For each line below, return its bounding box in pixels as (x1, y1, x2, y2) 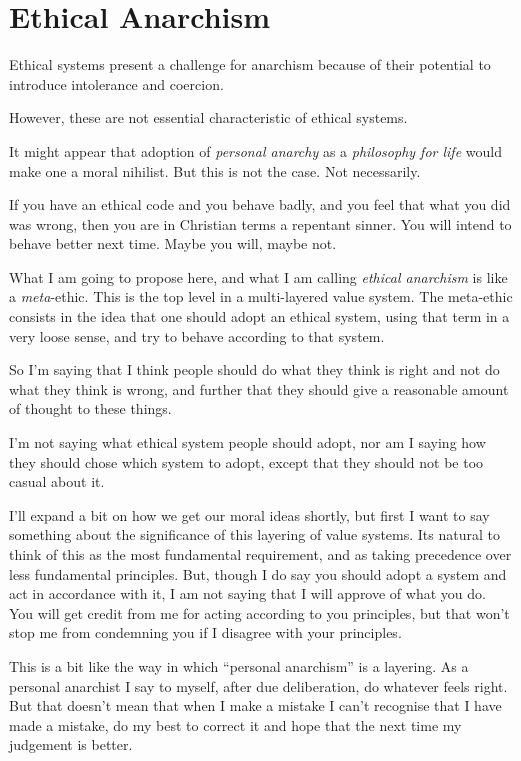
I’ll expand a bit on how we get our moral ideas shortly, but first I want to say (9, 504, 490, 525)
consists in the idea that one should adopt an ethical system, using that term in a (9, 306, 510, 327)
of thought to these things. (9, 398, 172, 419)
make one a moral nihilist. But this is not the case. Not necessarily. (9, 160, 421, 181)
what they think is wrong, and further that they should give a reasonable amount (9, 378, 509, 399)
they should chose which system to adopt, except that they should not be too (9, 451, 484, 472)
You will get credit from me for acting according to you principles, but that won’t (9, 602, 510, 623)
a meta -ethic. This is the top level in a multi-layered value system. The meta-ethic (9, 286, 513, 307)
